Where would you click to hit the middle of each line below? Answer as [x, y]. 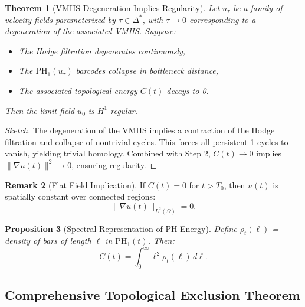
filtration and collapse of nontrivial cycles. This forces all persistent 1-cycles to [147, 141]
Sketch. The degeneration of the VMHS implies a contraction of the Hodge [140, 130]
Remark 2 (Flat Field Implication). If [75, 184]
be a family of [258, 8]
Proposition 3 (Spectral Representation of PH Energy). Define [121, 228]
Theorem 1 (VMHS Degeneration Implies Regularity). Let [112, 8]
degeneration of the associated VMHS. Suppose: [90, 31]
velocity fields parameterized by [60, 19]
